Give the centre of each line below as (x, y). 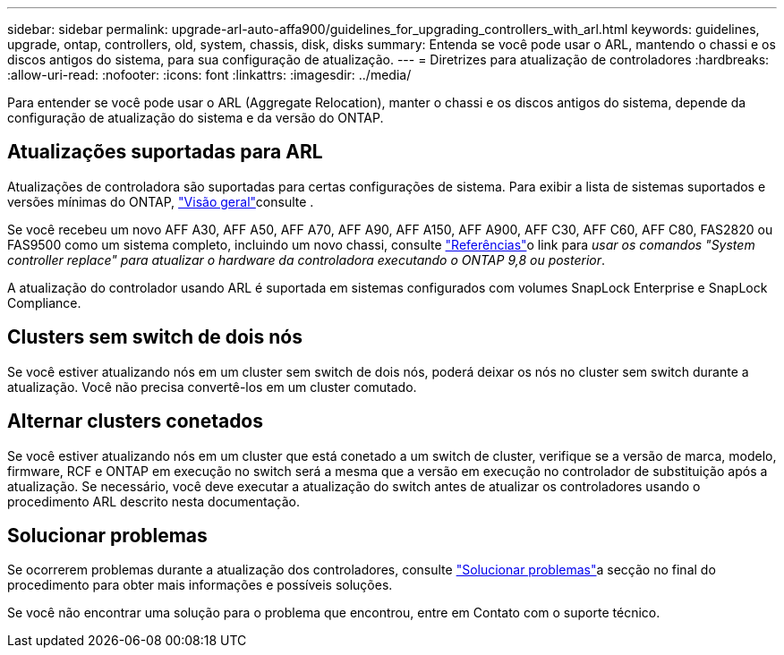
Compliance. (44, 302)
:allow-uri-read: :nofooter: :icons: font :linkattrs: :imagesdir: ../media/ (209, 75)
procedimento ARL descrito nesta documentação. (153, 501)
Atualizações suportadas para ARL (165, 152)
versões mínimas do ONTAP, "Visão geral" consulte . (161, 201)
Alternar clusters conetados (136, 421)
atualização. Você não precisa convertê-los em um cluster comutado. (212, 387)
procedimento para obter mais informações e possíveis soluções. (200, 585)
